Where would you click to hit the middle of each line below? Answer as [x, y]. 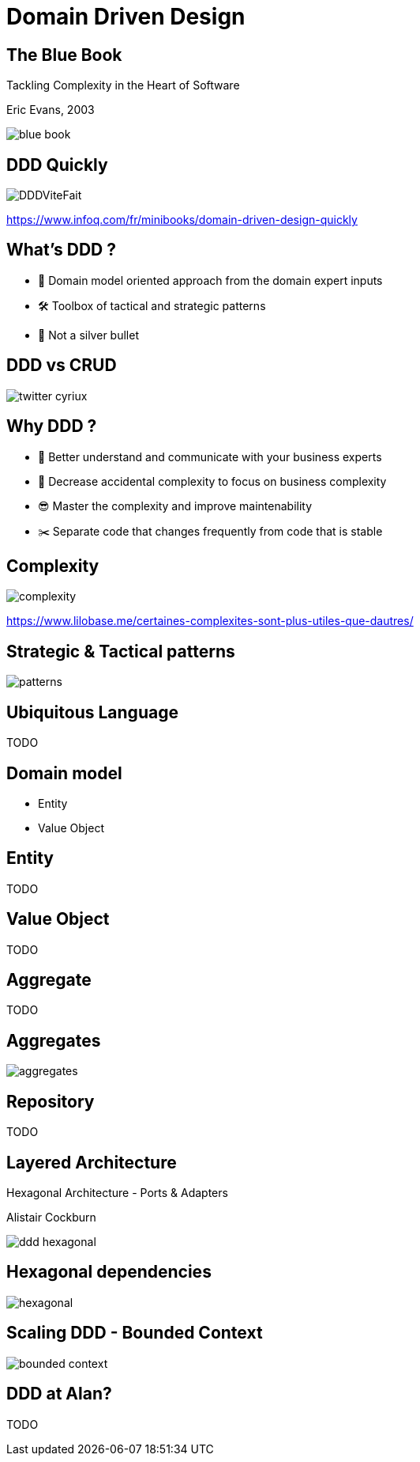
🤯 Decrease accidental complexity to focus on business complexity [212, 481]
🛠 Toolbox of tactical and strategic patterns [152, 305]
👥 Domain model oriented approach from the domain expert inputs [210, 280]
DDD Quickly [57, 165]
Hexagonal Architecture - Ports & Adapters [117, 1192]
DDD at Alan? [59, 1394]
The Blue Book [64, 55]
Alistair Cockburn [51, 1217]
